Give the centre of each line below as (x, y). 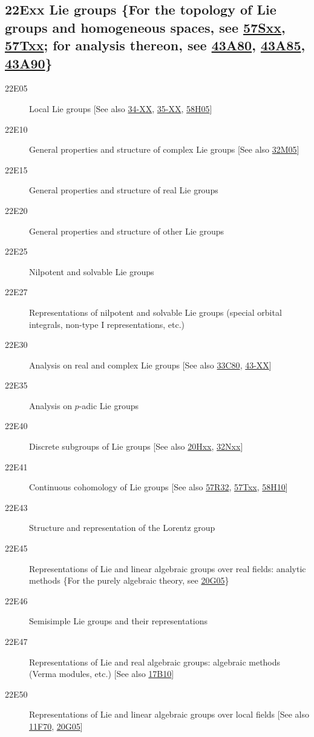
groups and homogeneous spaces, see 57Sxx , (145, 27)
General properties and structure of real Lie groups (124, 190)
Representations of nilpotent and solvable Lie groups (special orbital (155, 312)
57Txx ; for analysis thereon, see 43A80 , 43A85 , (155, 45)
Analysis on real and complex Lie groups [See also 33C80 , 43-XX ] (150, 365)
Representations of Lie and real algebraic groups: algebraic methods (155, 662)
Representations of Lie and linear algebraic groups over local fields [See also (169, 714)
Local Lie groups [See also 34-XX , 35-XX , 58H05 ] (121, 108)
